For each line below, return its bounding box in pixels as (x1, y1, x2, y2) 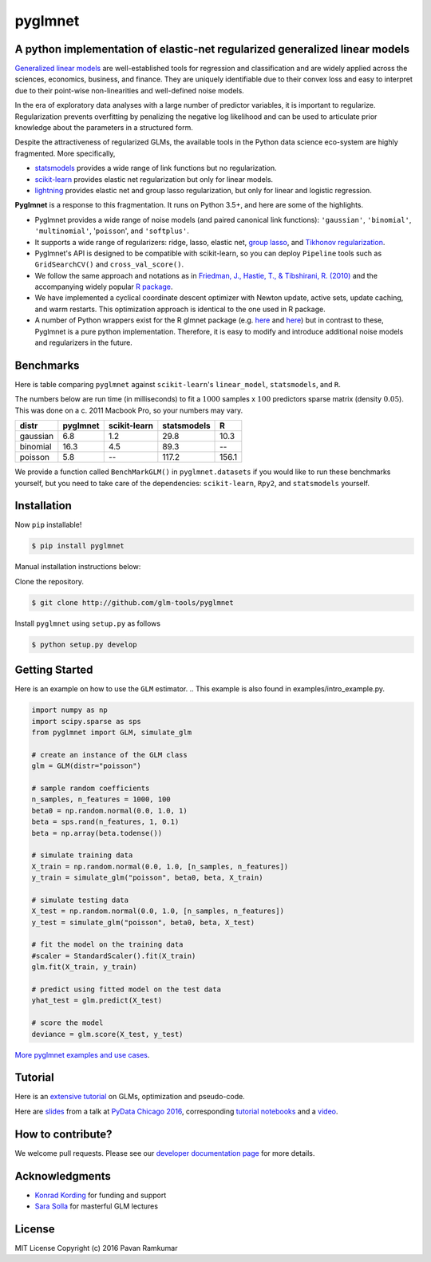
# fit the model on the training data (31, 940, 184, 949)
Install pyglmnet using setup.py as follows (14, 619, 161, 628)
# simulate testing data (31, 895, 129, 904)
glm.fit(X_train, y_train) (31, 963, 137, 971)
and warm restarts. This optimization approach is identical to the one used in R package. (34, 304, 326, 314)
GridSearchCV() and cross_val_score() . (34, 259, 184, 269)
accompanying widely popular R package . (34, 282, 173, 291)
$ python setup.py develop (31, 639, 137, 649)
